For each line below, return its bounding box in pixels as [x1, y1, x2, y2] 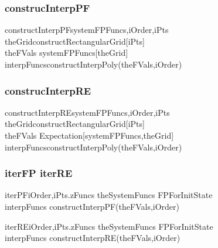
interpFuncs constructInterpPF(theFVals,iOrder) [5, 200, 179, 212]
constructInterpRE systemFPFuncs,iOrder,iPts [5, 106, 170, 118]
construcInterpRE [5, 83, 91, 98]
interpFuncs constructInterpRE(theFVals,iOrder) [5, 232, 180, 244]
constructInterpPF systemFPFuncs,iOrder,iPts [5, 24, 169, 36]
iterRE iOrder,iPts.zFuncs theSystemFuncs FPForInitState [5, 220, 213, 232]
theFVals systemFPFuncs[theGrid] [5, 46, 128, 59]
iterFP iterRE [5, 166, 73, 180]
